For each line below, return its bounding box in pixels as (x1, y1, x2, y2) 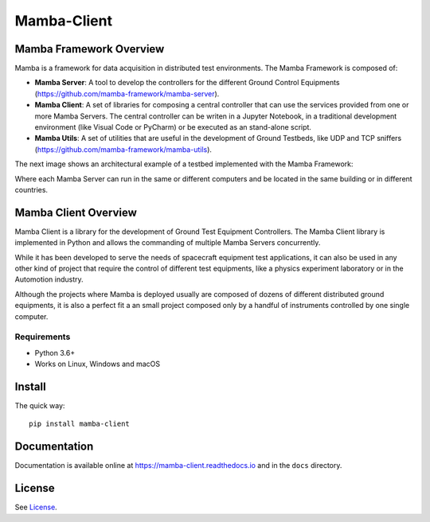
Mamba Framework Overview (14, 42, 165, 56)
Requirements (14, 331, 71, 342)
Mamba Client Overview (14, 205, 137, 219)
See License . (14, 502, 57, 512)
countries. (14, 185, 48, 194)
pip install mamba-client (29, 419, 131, 429)
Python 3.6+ (34, 348, 76, 357)
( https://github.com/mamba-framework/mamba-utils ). (34, 144, 213, 154)
